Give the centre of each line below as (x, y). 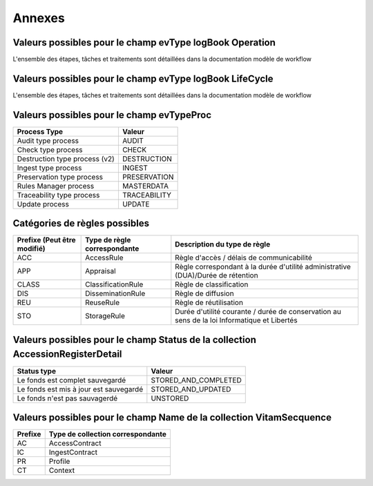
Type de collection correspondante (108, 434)
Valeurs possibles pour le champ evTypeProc (112, 115)
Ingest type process (49, 168)
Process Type (40, 131)
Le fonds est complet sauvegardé (71, 380)
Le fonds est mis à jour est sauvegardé (80, 389)
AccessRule (104, 257)
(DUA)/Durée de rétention (217, 275)
